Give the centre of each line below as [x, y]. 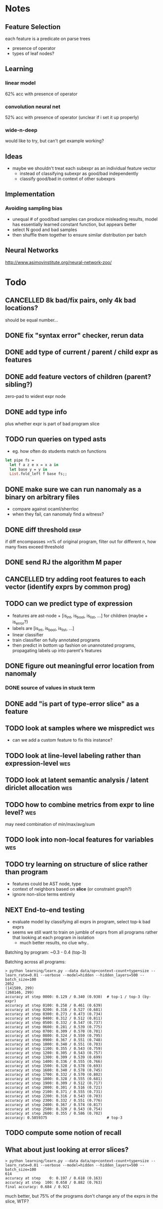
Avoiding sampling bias [34, 208]
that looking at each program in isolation [53, 937]
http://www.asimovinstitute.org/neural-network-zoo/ [59, 262]
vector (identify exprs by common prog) [68, 587]
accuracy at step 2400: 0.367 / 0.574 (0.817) [54, 1105]
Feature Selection [33, 27]
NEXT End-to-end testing [45, 910]
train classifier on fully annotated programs [56, 640]
